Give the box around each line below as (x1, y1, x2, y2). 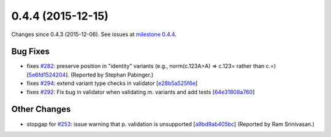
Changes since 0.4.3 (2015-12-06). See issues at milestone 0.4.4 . (11, 31, 177, 38)
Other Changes (11, 104, 71, 114)
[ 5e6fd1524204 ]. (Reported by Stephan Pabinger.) (26, 71, 154, 78)
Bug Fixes (11, 46, 50, 57)
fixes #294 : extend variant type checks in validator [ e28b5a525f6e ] (26, 80, 198, 87)
